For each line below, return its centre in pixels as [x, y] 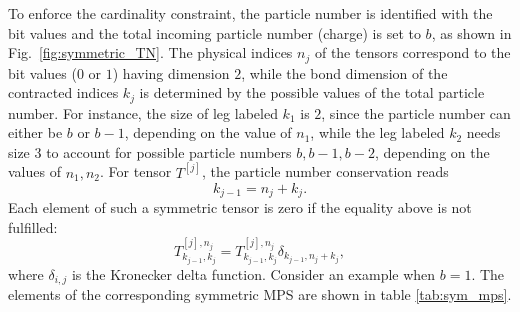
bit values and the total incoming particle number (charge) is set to [214, 32]
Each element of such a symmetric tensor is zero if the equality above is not [240, 206]
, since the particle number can [416, 112]
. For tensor [136, 171]
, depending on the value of [208, 132]
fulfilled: [33, 226]
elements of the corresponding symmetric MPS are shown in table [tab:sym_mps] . [260, 294]
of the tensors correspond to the [412, 52]
